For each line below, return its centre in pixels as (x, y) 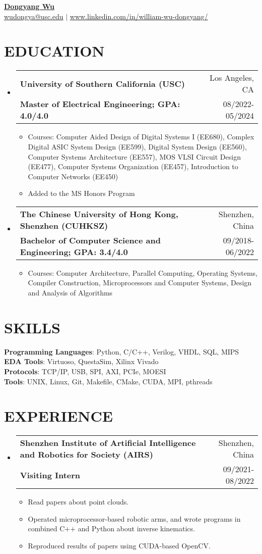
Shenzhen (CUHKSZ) (64, 225)
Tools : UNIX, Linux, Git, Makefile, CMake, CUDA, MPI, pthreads (108, 381)
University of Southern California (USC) (102, 83)
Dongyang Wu (29, 6)
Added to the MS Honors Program (81, 193)
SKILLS (32, 327)
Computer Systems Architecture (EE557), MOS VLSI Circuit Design (134, 156)
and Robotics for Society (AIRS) (86, 455)
